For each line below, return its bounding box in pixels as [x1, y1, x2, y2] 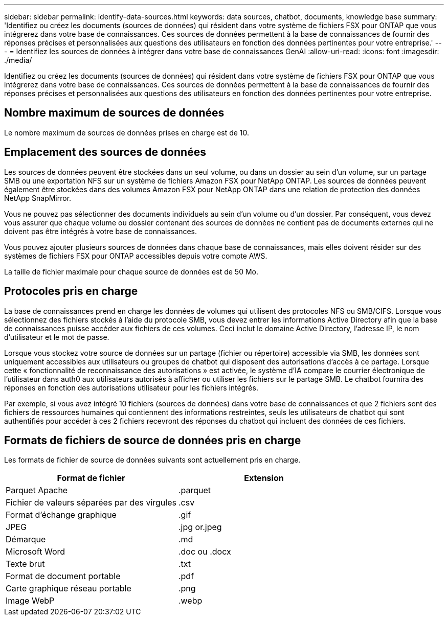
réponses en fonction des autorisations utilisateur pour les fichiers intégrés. [4, 383, 258, 392]
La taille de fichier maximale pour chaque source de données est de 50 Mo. [4, 267, 259, 276]
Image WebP [6, 595, 55, 606]
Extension [244, 473, 284, 484]
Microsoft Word [6, 546, 65, 557]
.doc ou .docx [178, 546, 231, 557]
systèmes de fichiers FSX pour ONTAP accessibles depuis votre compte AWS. [4, 251, 267, 260]
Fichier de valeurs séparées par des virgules [6, 497, 176, 508]
